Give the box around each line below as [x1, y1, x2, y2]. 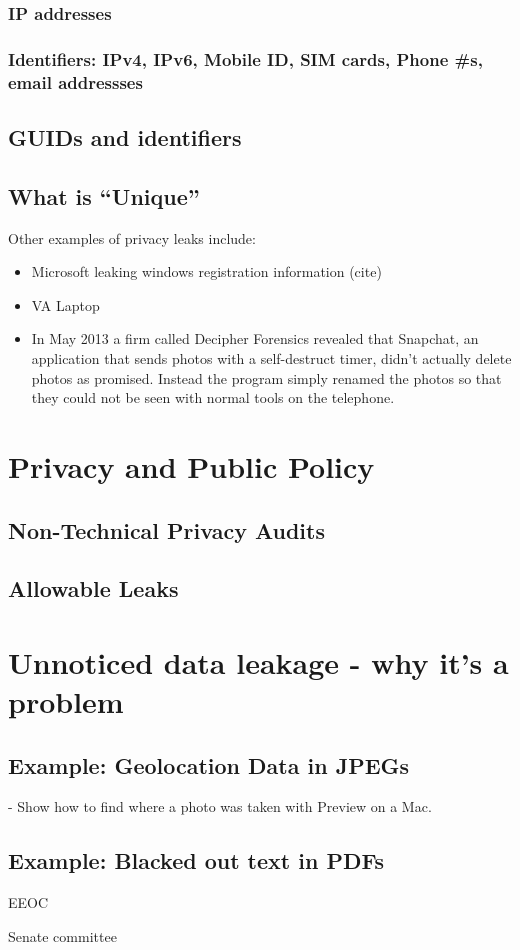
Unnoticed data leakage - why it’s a [8, 641, 509, 682]
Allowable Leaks [8, 573, 179, 604]
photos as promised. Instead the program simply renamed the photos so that [31, 367, 502, 388]
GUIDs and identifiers [8, 122, 242, 152]
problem [8, 681, 124, 722]
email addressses [8, 69, 143, 94]
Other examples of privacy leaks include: [8, 227, 256, 248]
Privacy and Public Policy [8, 445, 375, 486]
